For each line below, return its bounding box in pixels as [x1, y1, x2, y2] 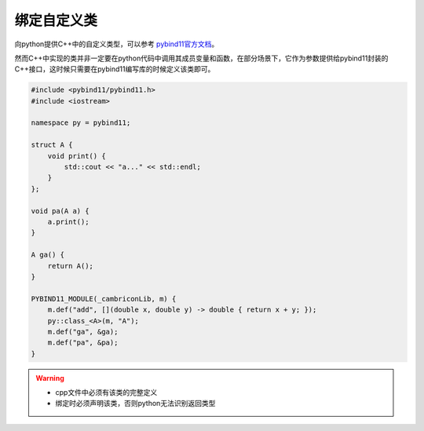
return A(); [47, 261, 94, 270]
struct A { [31, 141, 73, 149]
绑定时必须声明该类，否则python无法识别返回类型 [55, 399, 216, 408]
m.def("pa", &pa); [47, 338, 119, 347]
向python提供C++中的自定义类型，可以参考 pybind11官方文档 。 [14, 39, 219, 49]
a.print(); [47, 217, 90, 226]
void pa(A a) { [31, 206, 90, 215]
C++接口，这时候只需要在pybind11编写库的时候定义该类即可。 [14, 64, 215, 74]
